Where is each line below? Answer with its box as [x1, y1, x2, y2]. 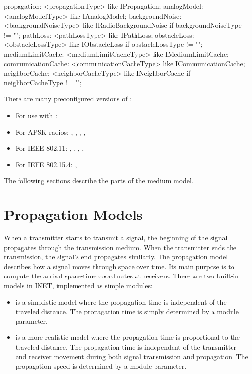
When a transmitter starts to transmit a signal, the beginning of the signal [4, 233, 228, 243]
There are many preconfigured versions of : [4, 94, 132, 104]
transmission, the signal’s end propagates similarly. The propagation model [4, 252, 228, 262]
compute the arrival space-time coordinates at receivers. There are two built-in [4, 271, 239, 281]
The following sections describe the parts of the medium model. [4, 176, 194, 186]
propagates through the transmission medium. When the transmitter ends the [4, 242, 237, 252]
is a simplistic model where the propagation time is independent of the [15, 296, 227, 307]
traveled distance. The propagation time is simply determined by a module [15, 306, 239, 316]
